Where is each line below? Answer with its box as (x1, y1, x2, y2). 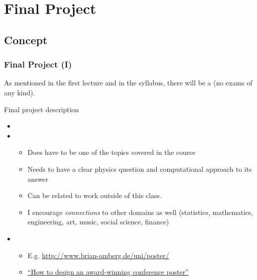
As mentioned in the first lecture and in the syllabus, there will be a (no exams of (4, 77, 253, 88)
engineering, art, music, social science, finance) (27, 216, 169, 227)
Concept (4, 32, 48, 47)
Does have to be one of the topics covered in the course (27, 147, 195, 157)
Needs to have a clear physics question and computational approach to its (27, 163, 252, 174)
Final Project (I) (4, 58, 72, 70)
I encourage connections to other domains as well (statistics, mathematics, (27, 207, 254, 217)
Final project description (4, 104, 79, 114)
